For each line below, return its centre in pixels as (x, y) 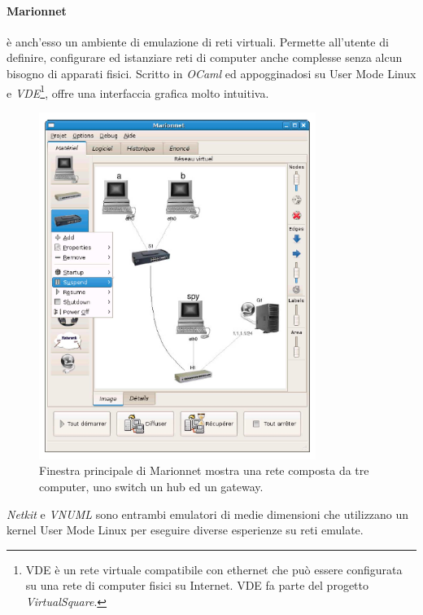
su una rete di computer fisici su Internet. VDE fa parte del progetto (197, 585)
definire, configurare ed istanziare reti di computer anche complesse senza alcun (205, 57)
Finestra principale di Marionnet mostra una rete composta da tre (204, 470)
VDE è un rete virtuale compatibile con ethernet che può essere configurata (214, 569)
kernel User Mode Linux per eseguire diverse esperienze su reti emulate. (185, 530)
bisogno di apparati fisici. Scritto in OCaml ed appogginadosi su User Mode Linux (211, 73)
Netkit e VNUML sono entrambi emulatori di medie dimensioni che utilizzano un (208, 514)
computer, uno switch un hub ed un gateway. (151, 486)
